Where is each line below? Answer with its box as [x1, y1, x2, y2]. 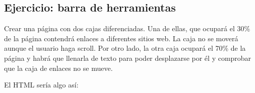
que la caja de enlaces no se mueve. [4, 62, 113, 73]
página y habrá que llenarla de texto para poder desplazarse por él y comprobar [4, 52, 251, 63]
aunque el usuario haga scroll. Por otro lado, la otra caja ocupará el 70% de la [4, 43, 246, 53]
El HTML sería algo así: [4, 79, 79, 90]
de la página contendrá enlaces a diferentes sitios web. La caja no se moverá [4, 33, 238, 43]
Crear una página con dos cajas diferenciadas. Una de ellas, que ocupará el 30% [4, 23, 250, 34]
